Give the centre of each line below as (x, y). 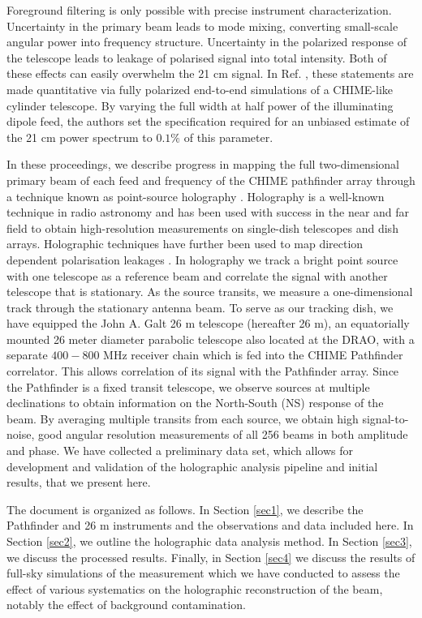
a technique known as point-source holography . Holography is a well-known (196, 196)
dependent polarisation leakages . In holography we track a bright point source (202, 259)
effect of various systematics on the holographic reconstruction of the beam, (195, 588)
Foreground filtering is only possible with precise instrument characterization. (199, 10)
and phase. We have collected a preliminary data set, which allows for (180, 451)
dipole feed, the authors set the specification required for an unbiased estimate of (208, 121)
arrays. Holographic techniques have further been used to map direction (185, 244)
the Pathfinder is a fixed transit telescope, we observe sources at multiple (188, 386)
